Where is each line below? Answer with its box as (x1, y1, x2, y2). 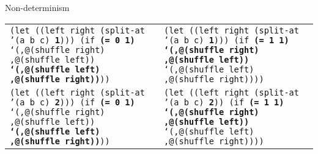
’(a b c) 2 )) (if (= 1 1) (164, 97, 284, 107)
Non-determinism (5, 1, 70, 13)
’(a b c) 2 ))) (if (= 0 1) (10, 97, 135, 107)
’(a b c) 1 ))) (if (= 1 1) (164, 35, 289, 45)
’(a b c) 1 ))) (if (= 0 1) (10, 35, 135, 45)
